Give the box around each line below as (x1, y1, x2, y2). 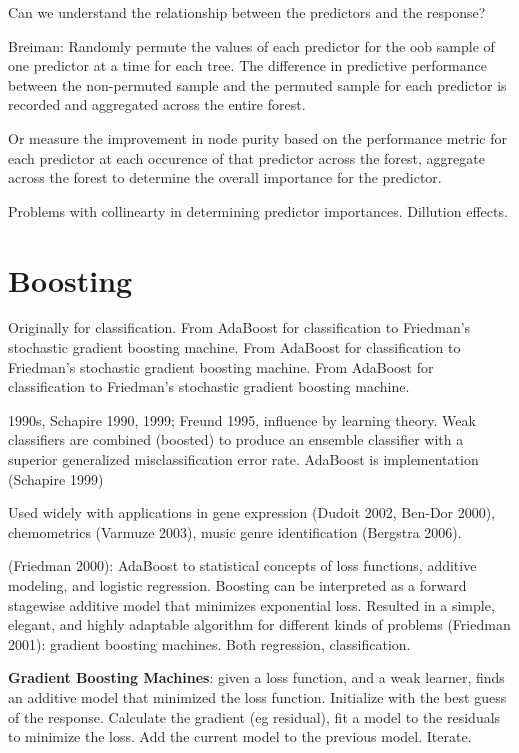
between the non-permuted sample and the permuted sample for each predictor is (8, 74, 507, 95)
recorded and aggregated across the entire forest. (8, 94, 306, 115)
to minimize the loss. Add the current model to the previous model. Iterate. (8, 726, 472, 747)
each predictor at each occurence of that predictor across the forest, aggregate (8, 147, 485, 168)
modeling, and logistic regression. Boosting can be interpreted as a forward (8, 575, 467, 595)
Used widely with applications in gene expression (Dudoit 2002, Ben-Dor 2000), (8, 502, 496, 523)
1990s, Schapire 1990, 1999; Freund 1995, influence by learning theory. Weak (8, 409, 476, 430)
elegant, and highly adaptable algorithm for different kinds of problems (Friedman (8, 614, 511, 635)
